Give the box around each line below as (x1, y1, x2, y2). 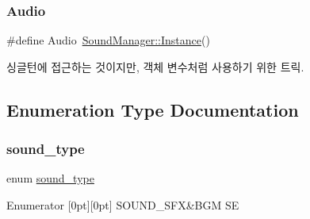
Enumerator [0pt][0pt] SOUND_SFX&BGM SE (6, 197, 239, 213)
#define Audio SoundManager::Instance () (6, 32, 210, 48)
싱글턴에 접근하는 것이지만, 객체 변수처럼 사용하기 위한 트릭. (6, 58, 304, 75)
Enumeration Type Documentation (6, 97, 299, 121)
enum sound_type (6, 170, 94, 186)
